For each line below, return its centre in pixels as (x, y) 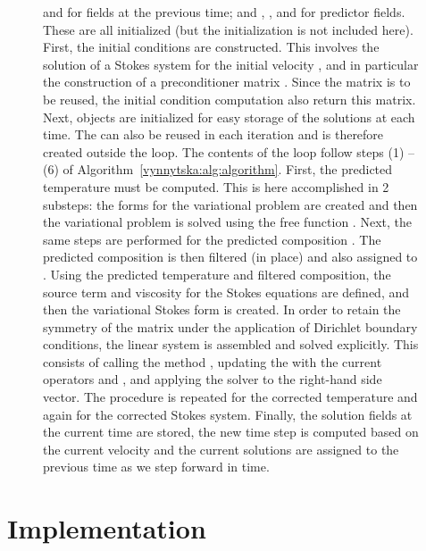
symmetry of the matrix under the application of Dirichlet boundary (230, 326)
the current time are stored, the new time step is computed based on (231, 432)
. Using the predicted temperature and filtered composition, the (217, 274)
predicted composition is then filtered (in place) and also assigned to (230, 257)
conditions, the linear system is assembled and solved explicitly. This (231, 344)
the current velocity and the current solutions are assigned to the (221, 449)
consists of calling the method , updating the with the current (213, 361)
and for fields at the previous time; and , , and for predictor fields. (224, 12)
